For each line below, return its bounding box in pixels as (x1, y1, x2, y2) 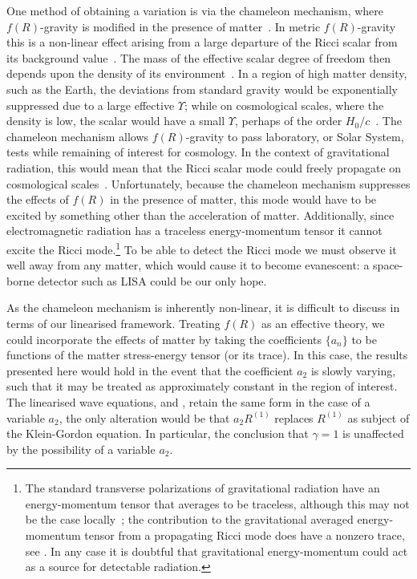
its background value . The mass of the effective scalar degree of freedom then (6, 49, 391, 66)
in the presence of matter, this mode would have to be (110, 191, 377, 208)
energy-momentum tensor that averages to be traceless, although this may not (25, 495, 410, 512)
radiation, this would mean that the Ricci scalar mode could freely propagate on (6, 159, 402, 176)
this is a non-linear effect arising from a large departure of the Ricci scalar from (6, 34, 398, 51)
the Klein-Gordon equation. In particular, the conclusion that (6, 425, 309, 442)
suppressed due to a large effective (6, 96, 175, 113)
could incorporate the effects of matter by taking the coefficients (6, 330, 322, 347)
